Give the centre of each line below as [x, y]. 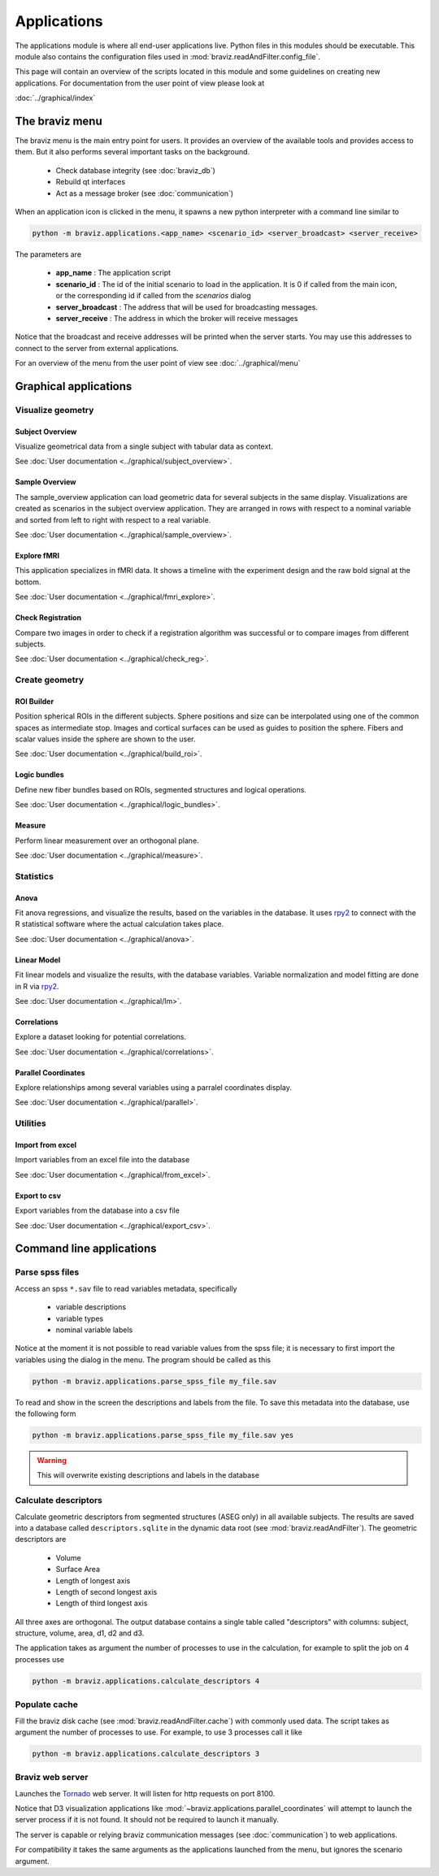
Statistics [35, 876]
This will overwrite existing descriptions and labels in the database [148, 1475]
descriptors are [41, 1539]
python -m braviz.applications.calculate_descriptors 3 [146, 1753]
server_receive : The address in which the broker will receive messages [177, 318]
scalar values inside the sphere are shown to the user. [105, 739]
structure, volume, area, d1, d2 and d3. [80, 1633]
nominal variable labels [94, 1330]
